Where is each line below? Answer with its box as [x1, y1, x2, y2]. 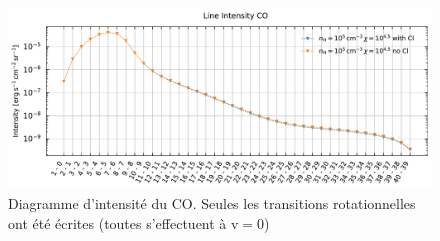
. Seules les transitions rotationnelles [192, 192, 416, 213]
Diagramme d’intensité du [8, 192, 167, 213]
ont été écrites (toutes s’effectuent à [8, 212, 227, 233]
